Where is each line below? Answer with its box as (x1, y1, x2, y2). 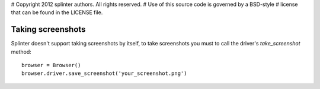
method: (11, 48, 32, 55)
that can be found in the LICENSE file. (11, 9, 103, 16)
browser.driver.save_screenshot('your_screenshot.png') (21, 70, 187, 77)
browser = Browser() (21, 62, 81, 69)
